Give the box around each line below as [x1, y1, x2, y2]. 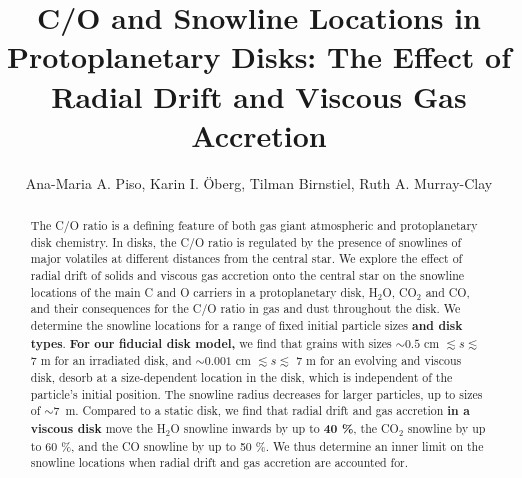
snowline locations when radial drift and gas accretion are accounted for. [30, 454, 409, 471]
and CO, [425, 283, 470, 300]
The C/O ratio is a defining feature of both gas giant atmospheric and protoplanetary [30, 217, 478, 234]
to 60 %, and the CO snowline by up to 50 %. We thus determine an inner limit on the [30, 437, 484, 454]
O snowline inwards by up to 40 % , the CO [170, 419, 399, 437]
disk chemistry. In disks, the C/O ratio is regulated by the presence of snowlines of [30, 233, 462, 250]
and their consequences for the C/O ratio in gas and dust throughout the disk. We [30, 300, 461, 317]
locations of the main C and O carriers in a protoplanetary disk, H [30, 283, 378, 300]
